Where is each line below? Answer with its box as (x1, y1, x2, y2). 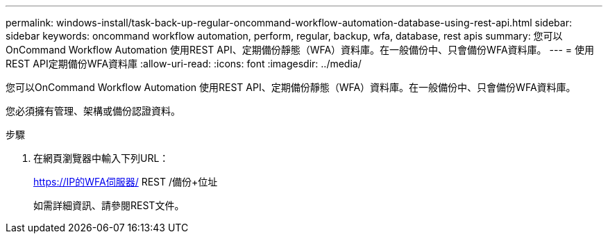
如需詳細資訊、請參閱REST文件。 (33, 199, 185, 211)
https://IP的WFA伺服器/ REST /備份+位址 (33, 176, 218, 188)
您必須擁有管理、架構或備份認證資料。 (6, 105, 180, 117)
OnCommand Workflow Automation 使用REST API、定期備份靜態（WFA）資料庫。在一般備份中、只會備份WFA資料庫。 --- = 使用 (6, 44, 594, 56)
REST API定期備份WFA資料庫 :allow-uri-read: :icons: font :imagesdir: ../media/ (6, 58, 362, 69)
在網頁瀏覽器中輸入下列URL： (33, 152, 169, 164)
